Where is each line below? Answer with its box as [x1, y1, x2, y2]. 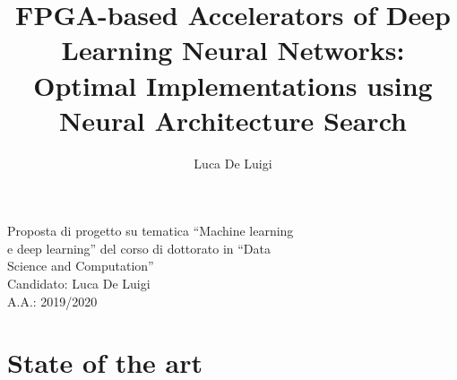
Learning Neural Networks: [61, 31, 405, 68]
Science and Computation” [7, 256, 154, 275]
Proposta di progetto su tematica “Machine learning [7, 221, 294, 240]
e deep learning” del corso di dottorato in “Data [7, 238, 271, 257]
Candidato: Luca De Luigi [7, 274, 151, 293]
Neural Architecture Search [59, 101, 407, 138]
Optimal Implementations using [33, 66, 433, 103]
